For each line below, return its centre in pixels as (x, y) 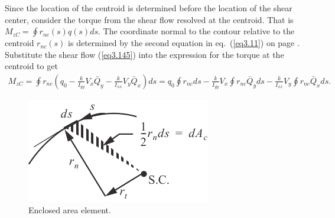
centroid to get (31, 66)
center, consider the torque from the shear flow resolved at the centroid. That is (149, 19)
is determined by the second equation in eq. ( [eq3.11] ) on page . (184, 43)
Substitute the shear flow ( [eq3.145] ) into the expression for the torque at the (144, 54)
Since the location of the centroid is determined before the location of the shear (149, 8)
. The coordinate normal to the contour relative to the (196, 31)
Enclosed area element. (70, 209)
